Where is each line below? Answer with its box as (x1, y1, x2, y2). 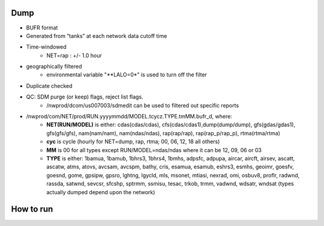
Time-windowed (26, 43, 67, 50)
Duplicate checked (26, 82, 73, 90)
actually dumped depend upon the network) (46, 188, 155, 195)
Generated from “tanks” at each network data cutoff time (26, 32, 167, 39)
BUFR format (26, 24, 58, 31)
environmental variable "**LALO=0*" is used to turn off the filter (46, 71, 207, 78)
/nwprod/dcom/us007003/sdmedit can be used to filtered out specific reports (46, 102, 239, 109)
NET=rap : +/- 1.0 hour (46, 52, 102, 59)
